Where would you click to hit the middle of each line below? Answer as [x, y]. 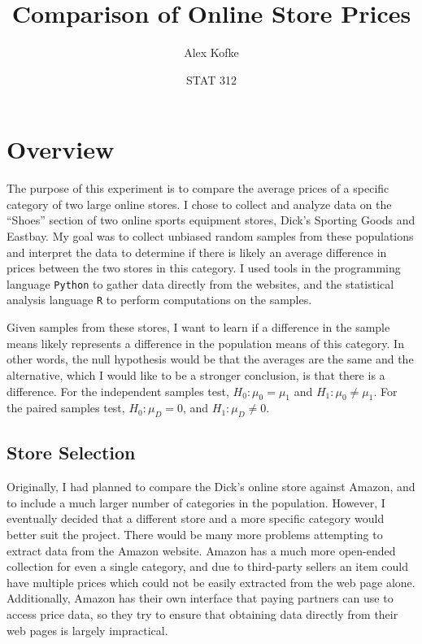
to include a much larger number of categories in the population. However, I [196, 502]
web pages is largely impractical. [87, 630]
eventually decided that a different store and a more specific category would [196, 518]
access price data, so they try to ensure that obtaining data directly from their [202, 614]
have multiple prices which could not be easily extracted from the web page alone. [211, 582]
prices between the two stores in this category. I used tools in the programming [204, 268]
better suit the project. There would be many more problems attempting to [195, 535]
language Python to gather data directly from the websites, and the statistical [200, 283]
